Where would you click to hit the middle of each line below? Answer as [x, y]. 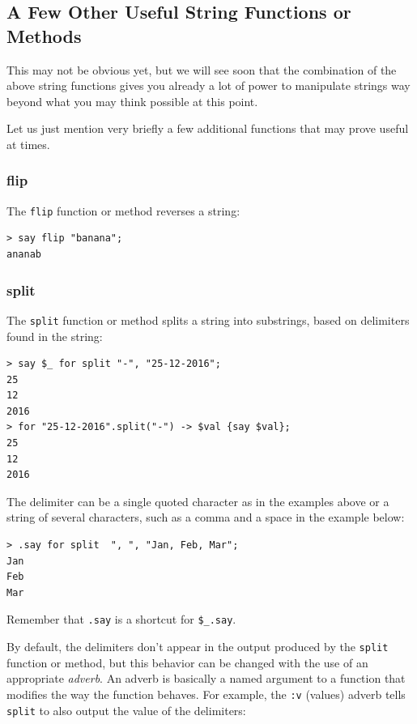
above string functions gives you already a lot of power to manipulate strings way [208, 85]
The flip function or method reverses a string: [123, 210]
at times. [28, 144]
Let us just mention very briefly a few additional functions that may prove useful [208, 128]
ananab [24, 255]
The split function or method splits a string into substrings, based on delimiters [208, 319]
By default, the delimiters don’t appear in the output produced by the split [198, 647]
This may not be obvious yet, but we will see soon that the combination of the [202, 69]
